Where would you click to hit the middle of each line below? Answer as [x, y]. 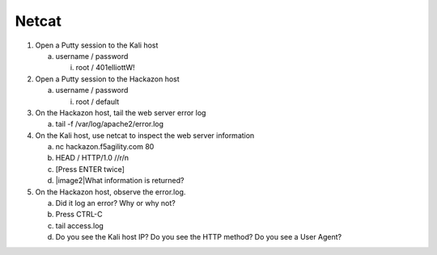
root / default [98, 102]
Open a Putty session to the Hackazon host [107, 79]
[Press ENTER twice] [90, 169]
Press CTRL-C [79, 215]
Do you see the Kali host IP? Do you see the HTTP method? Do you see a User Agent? [199, 237]
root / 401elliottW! [105, 68]
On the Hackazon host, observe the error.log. [110, 192]
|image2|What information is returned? [120, 181]
